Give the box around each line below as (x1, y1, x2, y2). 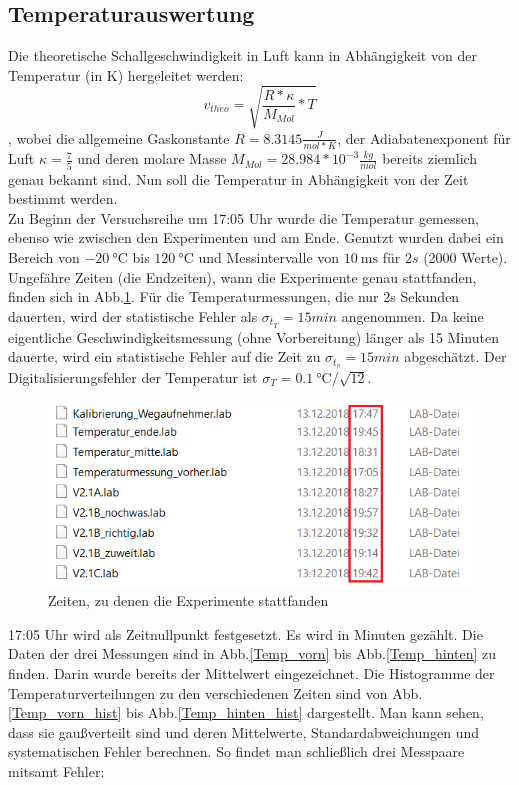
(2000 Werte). (423, 246, 508, 267)
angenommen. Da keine (341, 305, 484, 326)
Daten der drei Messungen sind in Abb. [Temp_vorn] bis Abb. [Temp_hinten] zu (8, 643, 496, 664)
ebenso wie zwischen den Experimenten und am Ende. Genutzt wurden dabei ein (8, 227, 504, 248)
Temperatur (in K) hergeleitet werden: (8, 64, 244, 85)
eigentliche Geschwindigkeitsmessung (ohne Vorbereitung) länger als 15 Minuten (8, 326, 499, 347)
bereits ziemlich (382, 148, 478, 169)
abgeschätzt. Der (404, 346, 507, 367)
